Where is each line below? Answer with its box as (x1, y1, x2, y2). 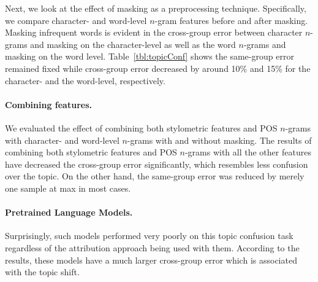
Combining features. (5, 98, 92, 111)
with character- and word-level (5, 133, 119, 146)
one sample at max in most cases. (5, 181, 131, 194)
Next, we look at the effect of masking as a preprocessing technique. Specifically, (5, 2, 306, 14)
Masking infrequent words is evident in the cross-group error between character (5, 26, 303, 39)
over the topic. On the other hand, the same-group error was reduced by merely (5, 170, 305, 182)
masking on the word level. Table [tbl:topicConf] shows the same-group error (5, 50, 294, 63)
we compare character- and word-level (5, 14, 147, 26)
